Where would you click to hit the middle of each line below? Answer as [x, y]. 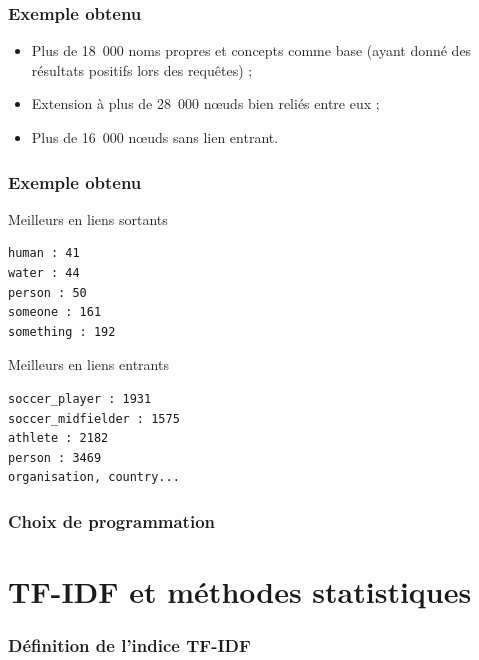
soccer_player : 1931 [80, 398]
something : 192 [62, 331]
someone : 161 [55, 312]
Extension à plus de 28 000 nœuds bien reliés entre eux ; [205, 103]
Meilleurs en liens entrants [88, 364]
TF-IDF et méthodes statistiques [240, 590]
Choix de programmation [112, 520]
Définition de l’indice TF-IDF [129, 645]
